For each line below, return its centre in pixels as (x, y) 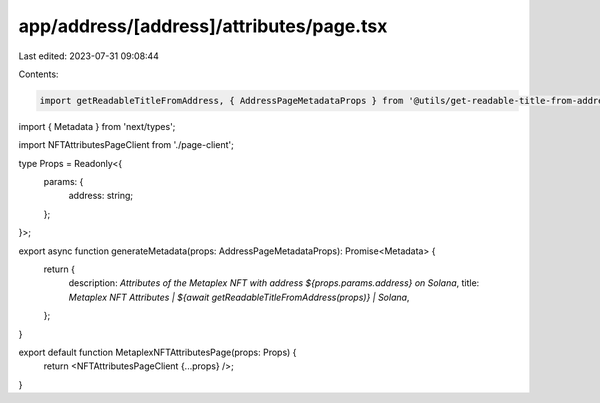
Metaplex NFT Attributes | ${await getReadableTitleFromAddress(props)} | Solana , (239, 297)
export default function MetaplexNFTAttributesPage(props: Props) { (157, 352)
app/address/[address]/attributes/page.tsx (203, 26)
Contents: (38, 74)
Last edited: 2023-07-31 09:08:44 (89, 56)
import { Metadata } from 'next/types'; (97, 126)
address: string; (101, 196)
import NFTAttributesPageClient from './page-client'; (126, 145)
